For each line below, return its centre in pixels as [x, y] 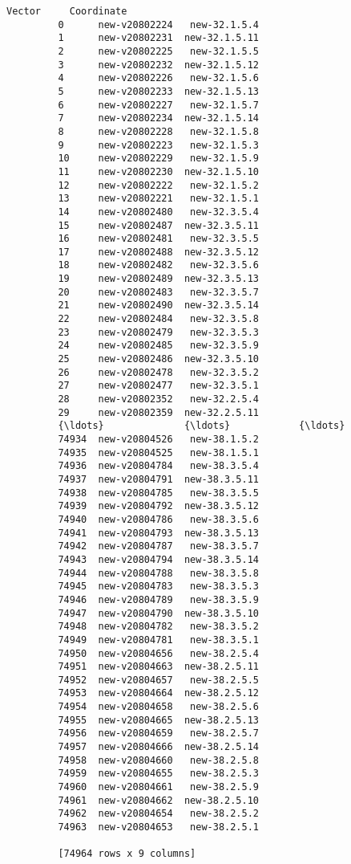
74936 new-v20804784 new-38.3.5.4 [158, 466]
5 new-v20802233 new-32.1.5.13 [158, 91]
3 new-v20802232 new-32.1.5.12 [158, 65]
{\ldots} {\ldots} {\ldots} [202, 426]
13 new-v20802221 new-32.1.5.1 [158, 199]
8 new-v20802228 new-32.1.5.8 [158, 131]
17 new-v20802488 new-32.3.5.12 [158, 252]
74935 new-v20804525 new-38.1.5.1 [158, 452]
